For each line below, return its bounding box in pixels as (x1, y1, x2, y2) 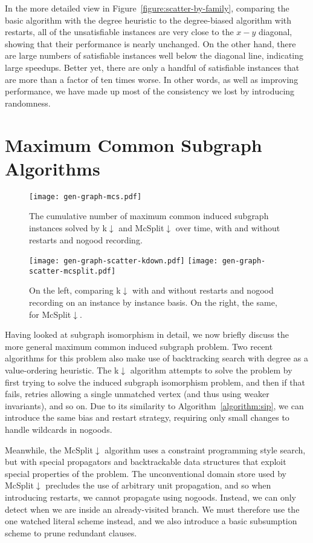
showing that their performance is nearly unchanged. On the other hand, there (5, 37, 296, 50)
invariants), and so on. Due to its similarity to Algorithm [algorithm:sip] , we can (5, 399, 304, 412)
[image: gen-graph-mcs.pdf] (29, 192, 142, 201)
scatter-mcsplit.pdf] (29, 266, 116, 275)
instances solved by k (29, 221, 107, 234)
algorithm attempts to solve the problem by (130, 363, 292, 376)
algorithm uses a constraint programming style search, (105, 443, 306, 456)
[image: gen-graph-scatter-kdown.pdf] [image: (29, 257, 218, 266)
